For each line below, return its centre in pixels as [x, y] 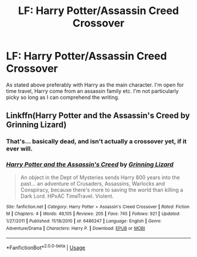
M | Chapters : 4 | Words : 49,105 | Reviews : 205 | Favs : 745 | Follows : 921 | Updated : [93, 214]
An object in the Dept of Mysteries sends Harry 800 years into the [100, 177]
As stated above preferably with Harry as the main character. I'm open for [95, 85]
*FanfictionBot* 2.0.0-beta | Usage [46, 247]
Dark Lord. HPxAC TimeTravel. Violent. [67, 196]
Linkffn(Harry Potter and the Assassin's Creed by [98, 116]
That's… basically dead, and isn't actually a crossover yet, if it [96, 142]
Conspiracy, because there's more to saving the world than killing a [102, 190]
